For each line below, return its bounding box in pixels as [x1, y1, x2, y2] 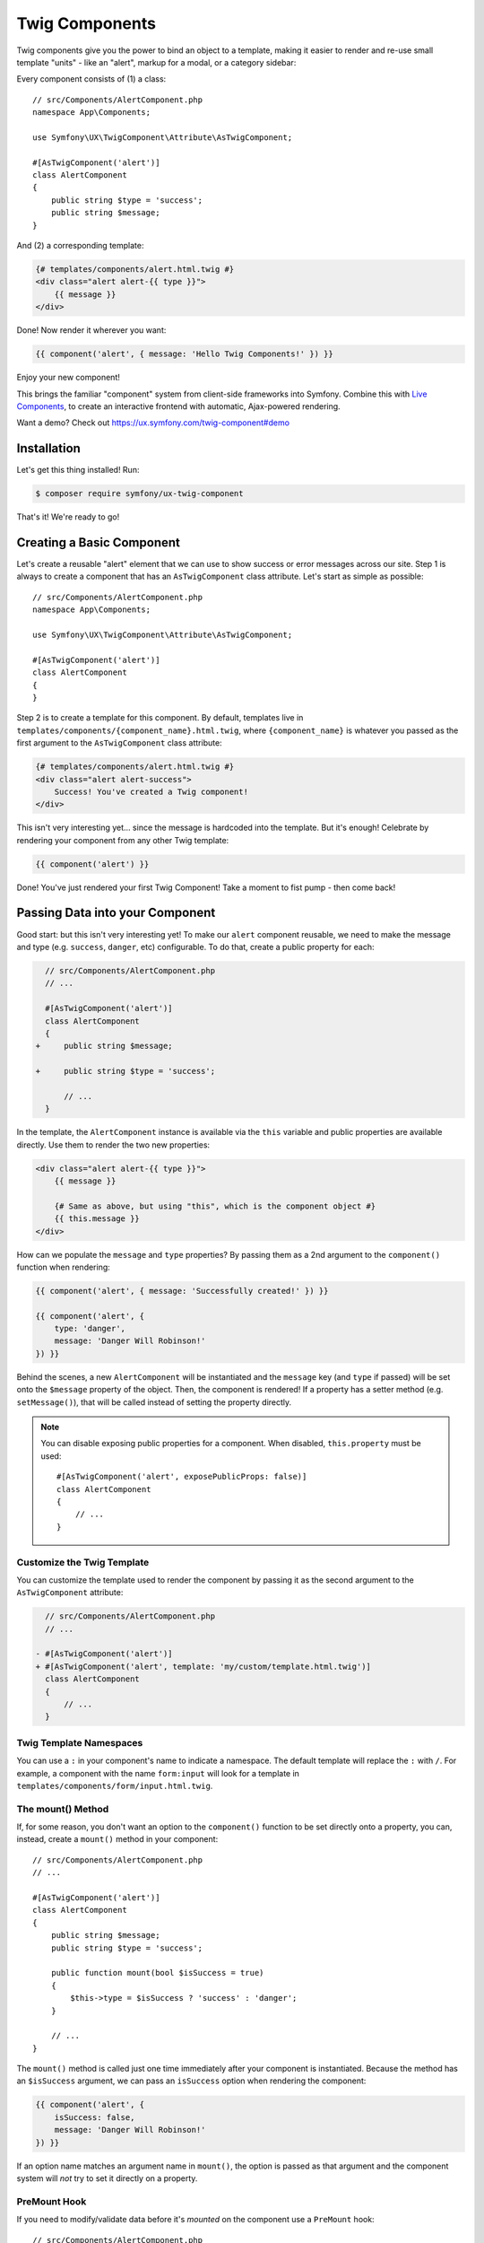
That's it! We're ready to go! [16, 511, 120, 522]
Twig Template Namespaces [16, 1736, 143, 1749]
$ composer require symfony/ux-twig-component [35, 489, 244, 499]
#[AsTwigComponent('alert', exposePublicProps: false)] [56, 1471, 307, 1482]
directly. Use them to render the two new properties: [16, 1139, 211, 1150]
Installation [16, 441, 81, 457]
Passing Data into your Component [16, 905, 216, 921]
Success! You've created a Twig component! [54, 786, 248, 797]
